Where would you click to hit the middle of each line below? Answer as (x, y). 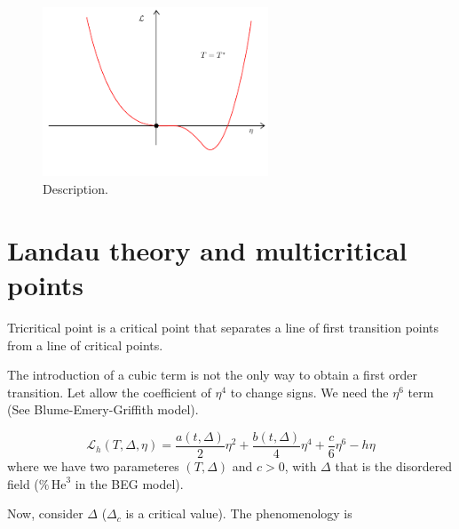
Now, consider (45, 513)
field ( (23, 483)
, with (301, 466)
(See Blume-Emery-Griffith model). (103, 409)
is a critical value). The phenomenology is (239, 513)
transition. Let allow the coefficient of (109, 392)
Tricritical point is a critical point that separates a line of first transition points (223, 327)
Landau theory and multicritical (207, 249)
